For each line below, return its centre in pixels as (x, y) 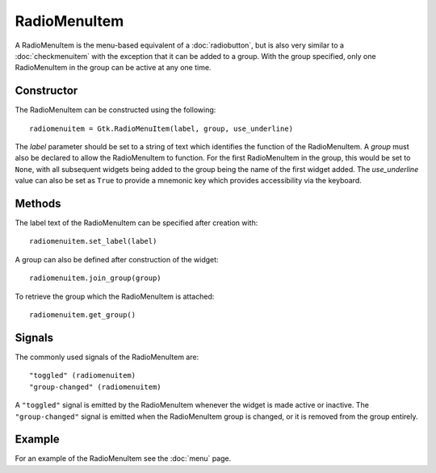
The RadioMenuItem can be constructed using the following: (115, 110)
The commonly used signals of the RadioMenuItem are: (107, 357)
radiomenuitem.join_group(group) (95, 278)
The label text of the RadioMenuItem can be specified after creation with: (136, 223)
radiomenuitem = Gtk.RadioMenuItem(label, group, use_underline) (161, 128)
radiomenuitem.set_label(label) (93, 241)
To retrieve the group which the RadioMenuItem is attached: (115, 296)
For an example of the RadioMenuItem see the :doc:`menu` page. (123, 458)
